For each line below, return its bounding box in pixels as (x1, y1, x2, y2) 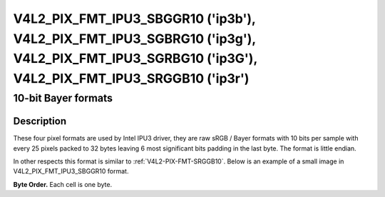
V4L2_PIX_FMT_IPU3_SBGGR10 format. (13, 167, 129, 176)
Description (13, 115, 67, 128)
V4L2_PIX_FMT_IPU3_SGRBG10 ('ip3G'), (13, 51, 258, 67)
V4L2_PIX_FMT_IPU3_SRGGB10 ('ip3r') (13, 71, 250, 87)
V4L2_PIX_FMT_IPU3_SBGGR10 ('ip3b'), (13, 11, 256, 26)
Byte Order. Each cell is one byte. (13, 180, 113, 188)
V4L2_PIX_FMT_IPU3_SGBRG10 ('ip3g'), (13, 31, 256, 46)
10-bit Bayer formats (13, 91, 113, 104)
